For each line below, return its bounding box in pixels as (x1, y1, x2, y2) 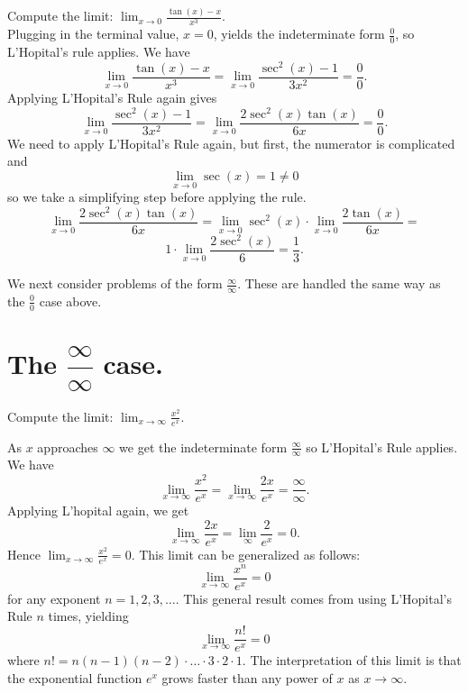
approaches (37, 437, 98, 456)
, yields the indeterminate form (213, 24, 385, 43)
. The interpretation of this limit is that (242, 651, 462, 670)
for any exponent (7, 588, 101, 607)
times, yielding (48, 606, 129, 625)
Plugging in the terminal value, (7, 24, 179, 43)
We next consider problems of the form (7, 274, 223, 293)
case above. (39, 291, 102, 310)
